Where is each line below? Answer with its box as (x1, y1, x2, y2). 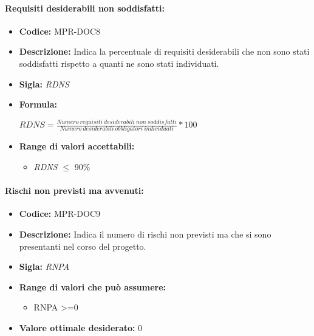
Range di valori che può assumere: (19, 280, 166, 293)
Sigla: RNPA (19, 260, 70, 273)
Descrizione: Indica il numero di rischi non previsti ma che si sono (19, 227, 271, 240)
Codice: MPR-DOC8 (19, 24, 101, 37)
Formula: (19, 98, 57, 111)
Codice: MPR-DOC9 (19, 207, 101, 220)
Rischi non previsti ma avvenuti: (5, 184, 144, 197)
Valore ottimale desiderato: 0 (19, 321, 143, 334)
